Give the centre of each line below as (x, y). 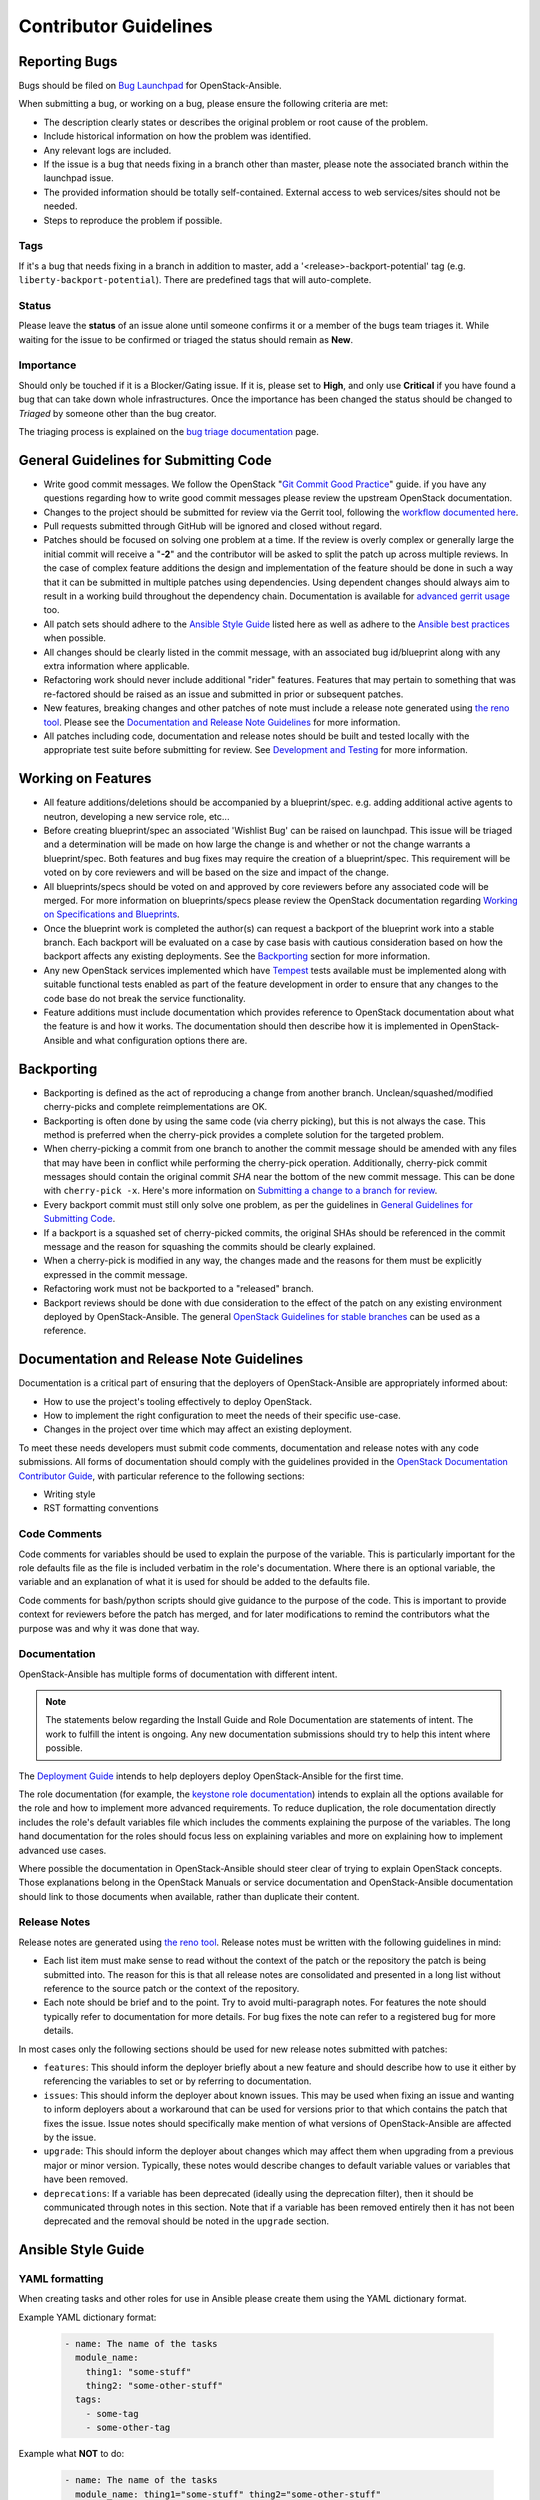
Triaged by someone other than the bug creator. (117, 413)
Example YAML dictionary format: (87, 2317)
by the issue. (70, 2137)
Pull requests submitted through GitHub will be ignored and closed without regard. (213, 526)
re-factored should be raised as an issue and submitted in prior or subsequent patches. (223, 694)
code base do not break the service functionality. (145, 998)
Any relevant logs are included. (107, 150)
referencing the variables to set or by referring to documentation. (177, 2081)
